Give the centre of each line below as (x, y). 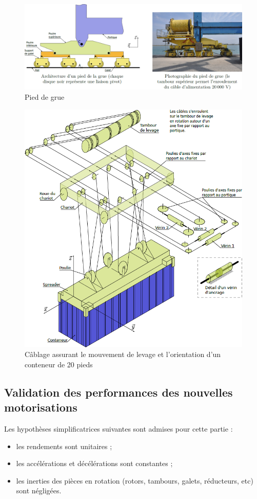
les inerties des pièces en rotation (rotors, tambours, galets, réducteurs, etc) (135, 480)
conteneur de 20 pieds (59, 364)
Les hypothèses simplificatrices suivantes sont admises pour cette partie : (118, 428)
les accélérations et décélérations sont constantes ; (94, 463)
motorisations (41, 407)
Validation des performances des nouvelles (118, 392)
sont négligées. (39, 491)
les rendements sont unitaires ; (64, 446)
